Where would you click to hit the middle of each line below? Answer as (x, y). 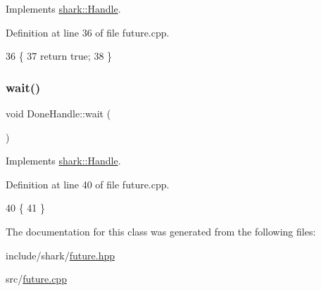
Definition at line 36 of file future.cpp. (88, 32)
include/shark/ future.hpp (60, 255)
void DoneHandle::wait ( (58, 113)
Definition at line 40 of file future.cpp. (88, 184)
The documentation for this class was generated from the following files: (161, 231)
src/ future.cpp (36, 279)
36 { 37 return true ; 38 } (59, 56)
